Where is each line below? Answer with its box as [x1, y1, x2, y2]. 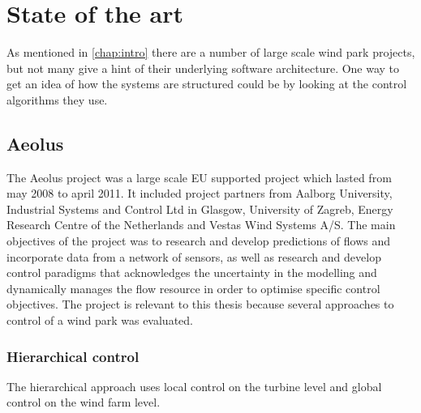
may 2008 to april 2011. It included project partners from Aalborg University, [6, 185, 393, 202]
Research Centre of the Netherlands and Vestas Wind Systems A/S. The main [6, 216, 396, 233]
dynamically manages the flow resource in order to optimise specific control [6, 279, 380, 296]
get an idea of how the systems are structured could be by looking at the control [6, 75, 407, 92]
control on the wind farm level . [6, 394, 161, 411]
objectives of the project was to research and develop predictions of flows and [6, 232, 391, 249]
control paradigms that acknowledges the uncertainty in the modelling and [6, 264, 377, 281]
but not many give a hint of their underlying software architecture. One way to [6, 59, 400, 76]
